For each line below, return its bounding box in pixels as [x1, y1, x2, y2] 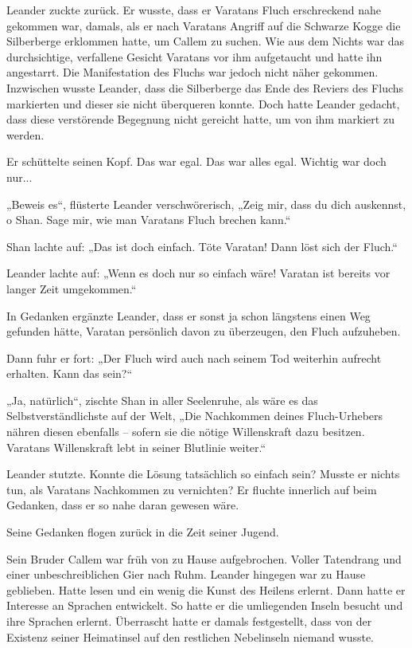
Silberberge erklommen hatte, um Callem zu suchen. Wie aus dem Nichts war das [6, 33, 405, 49]
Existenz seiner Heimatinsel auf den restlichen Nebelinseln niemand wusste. [6, 628, 375, 645]
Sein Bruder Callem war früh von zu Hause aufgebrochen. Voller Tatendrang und [6, 550, 402, 567]
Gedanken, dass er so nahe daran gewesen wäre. [6, 497, 239, 513]
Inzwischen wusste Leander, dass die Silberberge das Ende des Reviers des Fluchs [6, 79, 404, 96]
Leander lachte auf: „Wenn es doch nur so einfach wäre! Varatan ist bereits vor [6, 265, 391, 281]
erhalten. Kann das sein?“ [6, 365, 133, 382]
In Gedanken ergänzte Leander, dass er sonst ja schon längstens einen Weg [6, 307, 371, 324]
